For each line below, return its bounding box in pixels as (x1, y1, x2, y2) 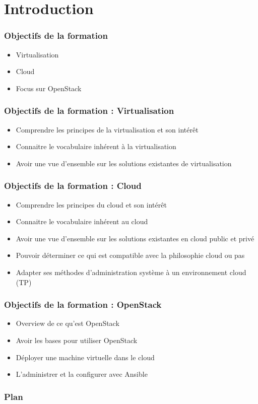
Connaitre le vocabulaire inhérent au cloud (16, 216, 148, 227)
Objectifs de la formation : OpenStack (4, 298, 162, 311)
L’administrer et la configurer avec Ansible (16, 369, 148, 379)
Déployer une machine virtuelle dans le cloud (16, 352, 155, 362)
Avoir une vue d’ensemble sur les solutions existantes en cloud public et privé (16, 233, 254, 243)
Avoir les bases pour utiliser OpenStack (16, 334, 138, 345)
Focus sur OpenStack (16, 83, 82, 93)
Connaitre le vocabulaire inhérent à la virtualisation (16, 141, 176, 152)
